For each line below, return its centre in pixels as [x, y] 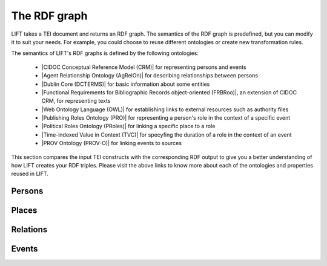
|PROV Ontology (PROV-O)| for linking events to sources [111, 143]
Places [24, 211]
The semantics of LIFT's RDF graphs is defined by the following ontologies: [105, 53]
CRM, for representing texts [76, 101]
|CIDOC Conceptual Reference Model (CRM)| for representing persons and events [144, 67]
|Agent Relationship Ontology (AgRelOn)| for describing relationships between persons [150, 76]
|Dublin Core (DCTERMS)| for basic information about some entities [126, 84]
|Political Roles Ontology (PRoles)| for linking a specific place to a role [128, 126]
